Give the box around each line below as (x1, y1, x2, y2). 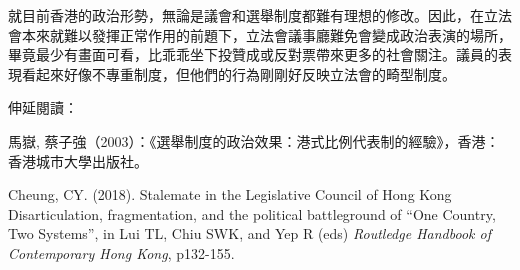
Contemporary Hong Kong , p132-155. (8, 242, 235, 263)
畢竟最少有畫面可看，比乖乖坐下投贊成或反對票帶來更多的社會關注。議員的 (8, 44, 498, 65)
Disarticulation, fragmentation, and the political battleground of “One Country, (8, 203, 496, 224)
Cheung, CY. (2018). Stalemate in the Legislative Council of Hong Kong (8, 184, 452, 205)
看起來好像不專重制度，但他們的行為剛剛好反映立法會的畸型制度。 (21, 63, 456, 84)
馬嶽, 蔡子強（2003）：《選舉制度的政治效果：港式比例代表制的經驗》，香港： (8, 130, 500, 151)
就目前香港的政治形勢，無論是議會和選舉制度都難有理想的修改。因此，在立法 (8, 5, 512, 25)
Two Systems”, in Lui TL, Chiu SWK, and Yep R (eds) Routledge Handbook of (8, 223, 491, 244)
